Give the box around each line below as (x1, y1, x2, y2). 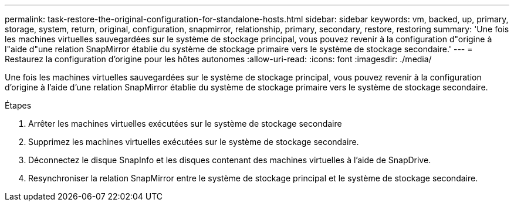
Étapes (5, 100, 32, 110)
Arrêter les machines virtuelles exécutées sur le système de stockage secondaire (28, 119, 342, 129)
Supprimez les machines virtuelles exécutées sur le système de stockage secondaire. (28, 137, 359, 147)
